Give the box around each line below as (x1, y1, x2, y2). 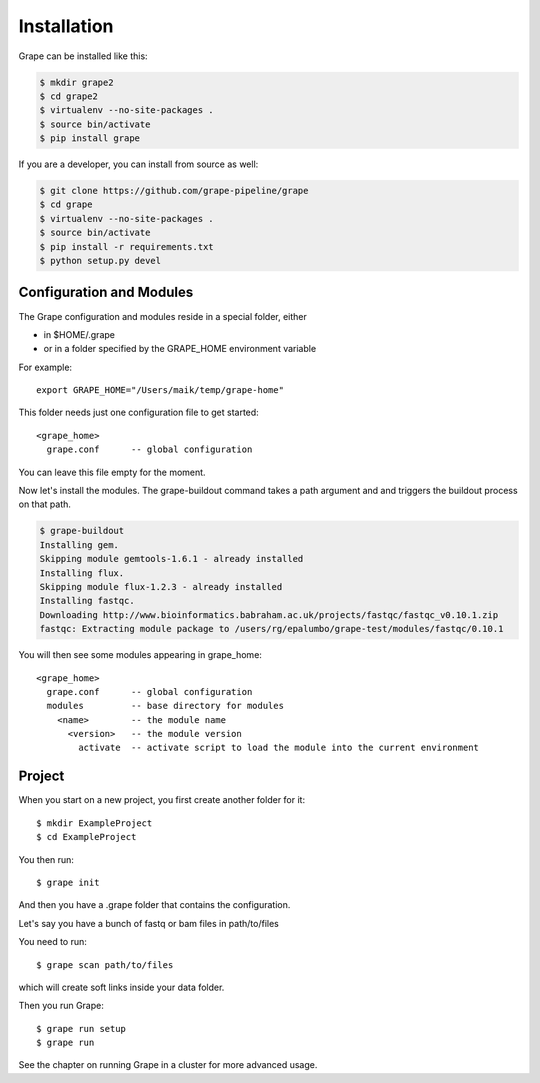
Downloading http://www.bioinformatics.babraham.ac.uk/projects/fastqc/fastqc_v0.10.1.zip (39, 609, 499, 620)
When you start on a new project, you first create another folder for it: (18, 794, 305, 806)
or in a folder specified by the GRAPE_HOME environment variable (43, 343, 317, 355)
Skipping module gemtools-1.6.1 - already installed (39, 553, 304, 565)
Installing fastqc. (39, 595, 135, 607)
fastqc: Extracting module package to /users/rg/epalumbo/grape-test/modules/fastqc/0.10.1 (39, 623, 504, 635)
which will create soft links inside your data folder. (18, 981, 225, 993)
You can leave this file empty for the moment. (18, 466, 206, 478)
